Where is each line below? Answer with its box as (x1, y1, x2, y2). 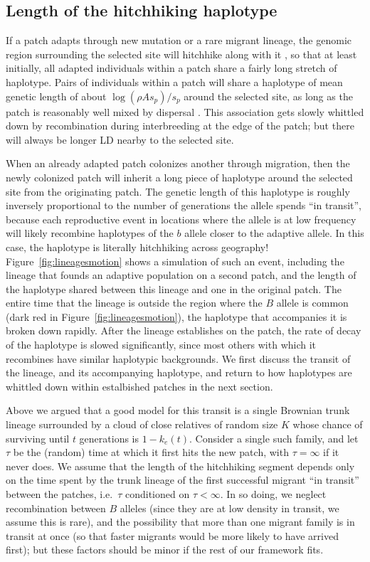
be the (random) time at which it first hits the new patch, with (13, 445, 289, 460)
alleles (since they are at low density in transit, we (120, 500, 339, 515)
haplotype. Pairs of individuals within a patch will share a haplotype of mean (6, 74, 343, 89)
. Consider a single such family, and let (189, 430, 359, 445)
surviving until (6, 430, 70, 445)
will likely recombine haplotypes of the (6, 226, 174, 240)
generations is (79, 430, 139, 445)
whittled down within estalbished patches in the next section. (6, 378, 273, 393)
